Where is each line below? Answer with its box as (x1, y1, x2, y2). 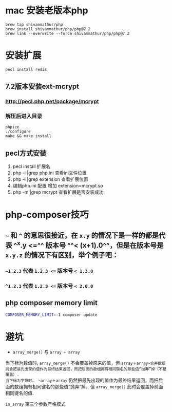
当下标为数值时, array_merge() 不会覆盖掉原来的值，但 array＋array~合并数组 (5, 360, 166, 366)
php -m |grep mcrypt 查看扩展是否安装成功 (12, 189, 104, 195)
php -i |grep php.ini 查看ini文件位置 (12, 170, 87, 176)
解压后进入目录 (5, 113, 43, 120)
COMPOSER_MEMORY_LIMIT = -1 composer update (5, 312, 98, 317)
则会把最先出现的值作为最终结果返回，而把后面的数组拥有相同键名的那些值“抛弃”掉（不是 (5, 367, 167, 372)
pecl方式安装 (5, 148, 47, 157)
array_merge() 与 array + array (12, 349, 80, 355)
